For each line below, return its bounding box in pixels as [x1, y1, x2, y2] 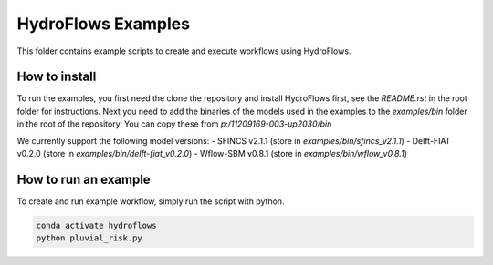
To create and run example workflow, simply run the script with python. [16, 196, 285, 207]
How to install [16, 69, 97, 85]
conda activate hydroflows [36, 219, 157, 230]
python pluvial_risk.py [36, 233, 143, 243]
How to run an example [16, 171, 151, 187]
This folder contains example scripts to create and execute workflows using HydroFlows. [16, 46, 351, 56]
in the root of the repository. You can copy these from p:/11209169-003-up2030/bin [16, 118, 332, 129]
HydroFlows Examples [16, 14, 191, 34]
